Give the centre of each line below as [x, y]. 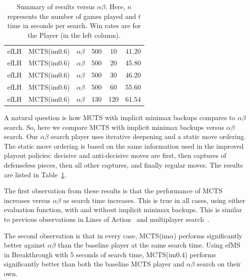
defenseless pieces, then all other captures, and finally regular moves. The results [124, 165]
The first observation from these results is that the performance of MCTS [113, 191]
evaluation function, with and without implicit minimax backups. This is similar [123, 210]
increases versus [27, 200]
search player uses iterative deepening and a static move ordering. [148, 136]
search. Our [21, 136]
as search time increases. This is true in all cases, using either [154, 200]
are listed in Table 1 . [35, 174]
